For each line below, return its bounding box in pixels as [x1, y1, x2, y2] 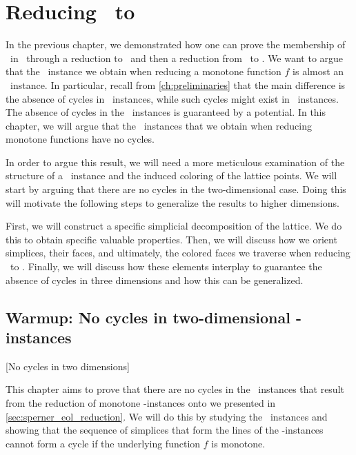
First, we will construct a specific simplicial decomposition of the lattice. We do [6, 219, 342, 233]
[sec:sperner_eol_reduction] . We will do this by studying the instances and [6, 409, 328, 423]
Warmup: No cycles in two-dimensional [6, 306, 290, 327]
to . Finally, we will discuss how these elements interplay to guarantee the [10, 259, 322, 274]
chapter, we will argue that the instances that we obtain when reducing [6, 118, 312, 132]
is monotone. [211, 436, 266, 450]
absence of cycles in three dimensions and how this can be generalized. [6, 272, 304, 287]
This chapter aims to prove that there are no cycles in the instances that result [6, 382, 344, 396]
